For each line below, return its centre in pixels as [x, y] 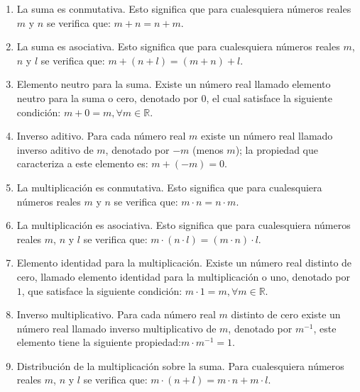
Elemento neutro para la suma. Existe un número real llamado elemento [174, 84]
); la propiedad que [277, 149]
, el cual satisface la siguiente [269, 97]
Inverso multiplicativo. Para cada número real [116, 314]
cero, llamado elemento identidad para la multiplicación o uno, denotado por [183, 276]
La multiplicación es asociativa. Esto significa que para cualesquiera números [184, 225]
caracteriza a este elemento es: [82, 163]
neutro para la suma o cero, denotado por [107, 97]
